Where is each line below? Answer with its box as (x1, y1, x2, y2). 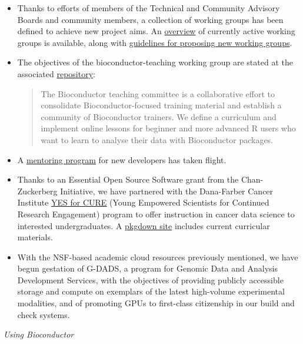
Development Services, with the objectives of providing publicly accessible (17, 273, 284, 286)
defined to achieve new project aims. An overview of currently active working (17, 25, 295, 37)
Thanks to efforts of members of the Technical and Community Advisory (17, 2, 280, 14)
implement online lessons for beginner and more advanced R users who (41, 122, 296, 134)
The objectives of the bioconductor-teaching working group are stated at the (17, 56, 293, 68)
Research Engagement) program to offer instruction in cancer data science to (17, 207, 295, 220)
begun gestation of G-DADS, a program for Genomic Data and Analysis (17, 262, 278, 274)
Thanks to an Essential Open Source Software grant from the (17, 173, 239, 186)
